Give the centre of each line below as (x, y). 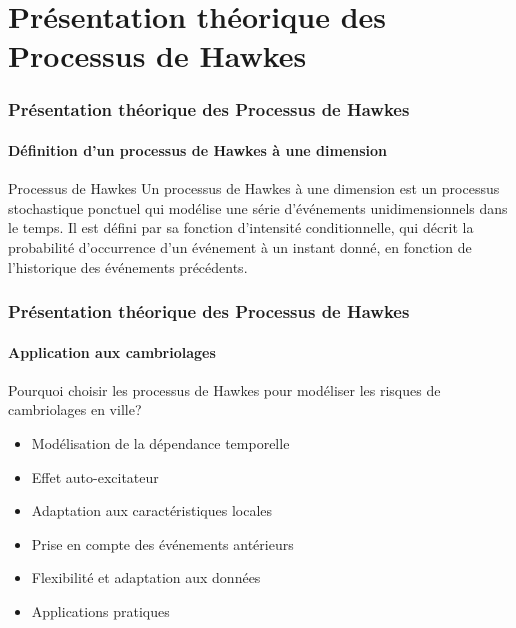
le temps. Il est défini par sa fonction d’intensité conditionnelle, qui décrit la (241, 227)
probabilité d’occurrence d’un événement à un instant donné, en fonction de (240, 246)
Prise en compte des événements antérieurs (162, 543)
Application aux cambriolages (112, 351)
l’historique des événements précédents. (128, 266)
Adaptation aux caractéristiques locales (152, 510)
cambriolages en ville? (75, 409)
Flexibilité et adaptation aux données (146, 577)
